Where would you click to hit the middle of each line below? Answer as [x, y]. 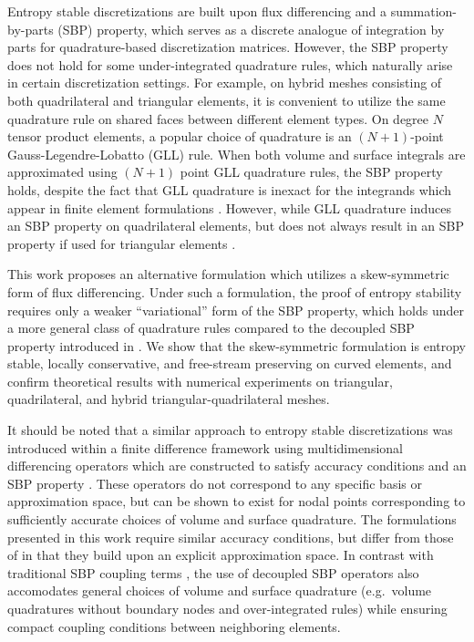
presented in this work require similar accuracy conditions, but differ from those [231, 537]
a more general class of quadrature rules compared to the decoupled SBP [211, 328]
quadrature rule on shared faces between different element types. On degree [218, 118]
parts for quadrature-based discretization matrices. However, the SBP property [228, 47]
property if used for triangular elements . [122, 243]
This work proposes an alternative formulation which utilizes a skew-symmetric [228, 274]
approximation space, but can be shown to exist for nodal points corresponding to [237, 501]
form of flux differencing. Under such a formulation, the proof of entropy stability [235, 291]
